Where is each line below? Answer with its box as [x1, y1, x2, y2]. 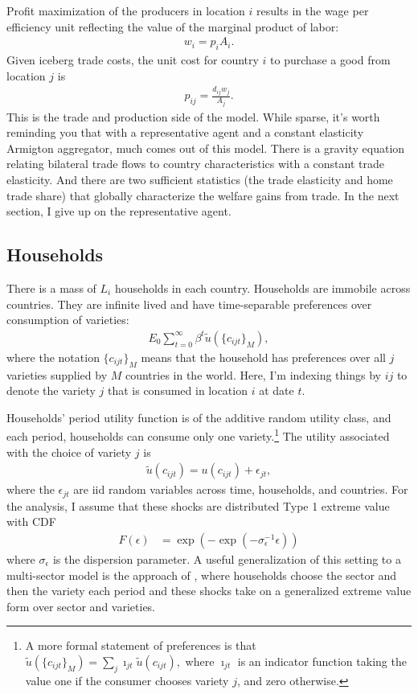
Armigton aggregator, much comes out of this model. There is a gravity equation [6, 139, 405, 156]
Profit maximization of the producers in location [6, 2, 245, 18]
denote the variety [6, 382, 96, 399]
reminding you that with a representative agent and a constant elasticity [6, 124, 364, 141]
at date [259, 382, 294, 399]
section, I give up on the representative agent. [6, 203, 232, 220]
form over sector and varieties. [6, 597, 156, 614]
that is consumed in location [107, 382, 248, 399]
